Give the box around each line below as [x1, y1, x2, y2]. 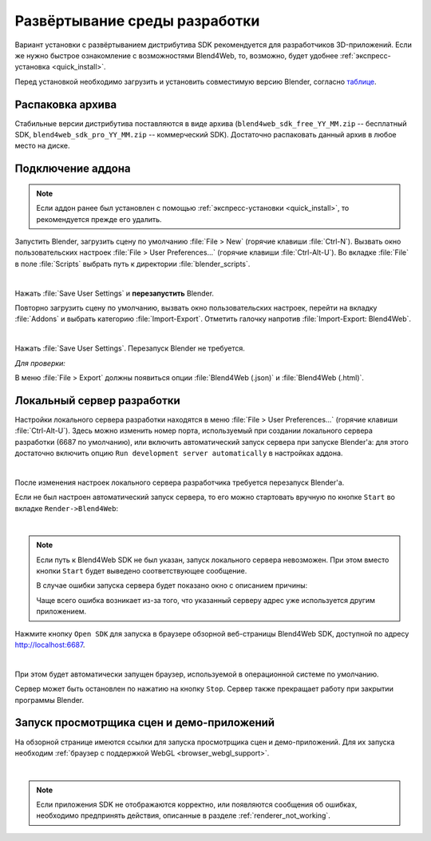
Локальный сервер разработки [14, 394, 181, 407]
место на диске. [14, 141, 70, 151]
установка [14, 62, 50, 72]
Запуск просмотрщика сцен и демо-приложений [14, 716, 275, 730]
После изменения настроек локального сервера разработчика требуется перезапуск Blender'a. [14, 478, 345, 487]
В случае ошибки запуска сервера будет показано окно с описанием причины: [36, 581, 308, 590]
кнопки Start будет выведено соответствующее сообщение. [36, 566, 247, 576]
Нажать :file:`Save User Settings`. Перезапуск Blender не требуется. [14, 343, 245, 353]
